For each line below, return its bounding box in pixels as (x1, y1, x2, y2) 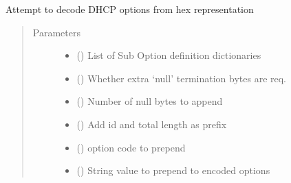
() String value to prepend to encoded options (76, 163, 270, 178)
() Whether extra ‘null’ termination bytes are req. (76, 71, 286, 85)
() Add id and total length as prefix (76, 117, 227, 131)
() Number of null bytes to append (76, 94, 223, 108)
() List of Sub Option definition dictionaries (76, 48, 261, 62)
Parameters (32, 25, 80, 39)
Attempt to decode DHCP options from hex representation (6, 2, 254, 16)
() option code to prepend (76, 140, 186, 154)
